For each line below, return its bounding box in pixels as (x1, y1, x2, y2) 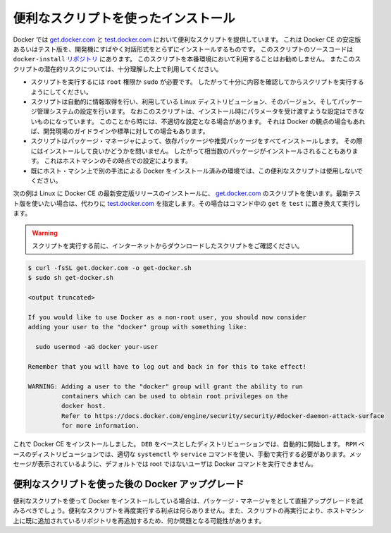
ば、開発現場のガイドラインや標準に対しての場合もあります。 (30, 127, 209, 135)
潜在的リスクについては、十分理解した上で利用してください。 (43, 64, 223, 73)
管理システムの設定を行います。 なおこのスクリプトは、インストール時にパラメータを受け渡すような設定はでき (36, 107, 359, 116)
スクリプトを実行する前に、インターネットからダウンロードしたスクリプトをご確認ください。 (32, 241, 304, 250)
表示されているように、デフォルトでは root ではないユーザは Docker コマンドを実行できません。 (37, 459, 317, 468)
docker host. (61, 402, 106, 410)
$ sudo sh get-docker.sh (27, 274, 114, 282)
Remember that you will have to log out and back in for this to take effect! (27, 362, 306, 370)
